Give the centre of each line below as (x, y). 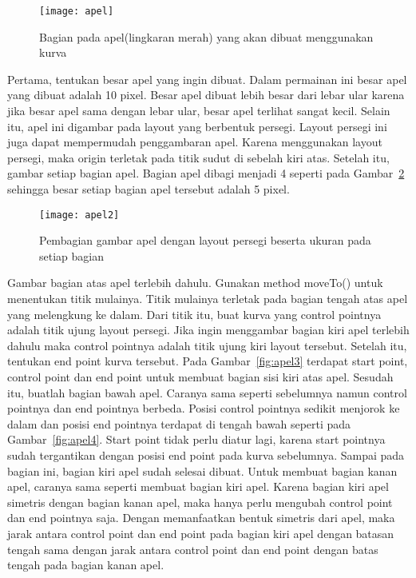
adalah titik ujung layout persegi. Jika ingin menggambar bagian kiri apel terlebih (208, 330)
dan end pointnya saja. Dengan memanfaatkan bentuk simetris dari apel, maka (201, 518)
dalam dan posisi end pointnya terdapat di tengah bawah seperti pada (179, 423)
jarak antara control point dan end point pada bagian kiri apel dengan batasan (201, 533)
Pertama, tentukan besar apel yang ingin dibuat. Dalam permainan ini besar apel (207, 79)
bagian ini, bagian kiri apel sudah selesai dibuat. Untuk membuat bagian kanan (202, 470)
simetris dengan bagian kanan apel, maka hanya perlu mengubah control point (200, 502)
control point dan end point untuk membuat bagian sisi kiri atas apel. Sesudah (200, 377)
